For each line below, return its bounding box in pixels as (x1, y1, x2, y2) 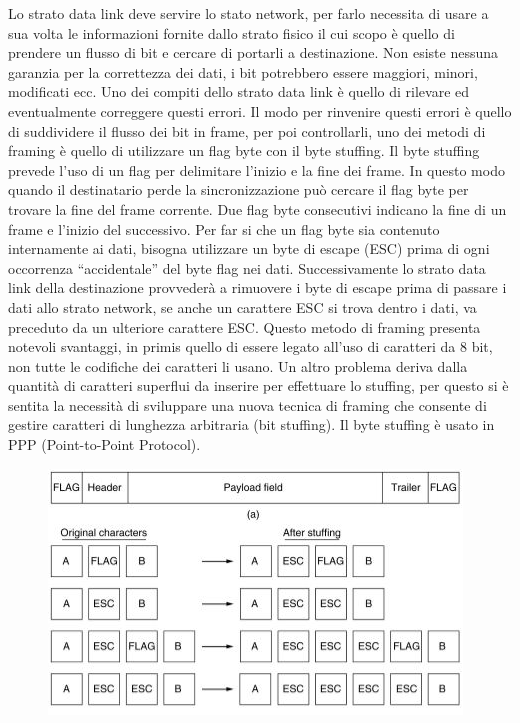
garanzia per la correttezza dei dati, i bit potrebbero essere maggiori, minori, (8, 61, 478, 82)
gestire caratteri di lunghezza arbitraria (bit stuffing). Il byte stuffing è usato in (8, 414, 495, 435)
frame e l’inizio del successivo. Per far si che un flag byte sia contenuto (8, 218, 440, 239)
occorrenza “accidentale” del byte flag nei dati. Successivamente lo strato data (8, 257, 486, 278)
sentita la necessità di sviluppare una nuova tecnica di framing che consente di (8, 394, 487, 415)
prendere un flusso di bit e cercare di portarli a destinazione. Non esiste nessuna (8, 42, 498, 63)
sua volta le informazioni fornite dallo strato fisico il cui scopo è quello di (8, 22, 455, 43)
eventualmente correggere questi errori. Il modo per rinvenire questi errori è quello (8, 100, 512, 121)
